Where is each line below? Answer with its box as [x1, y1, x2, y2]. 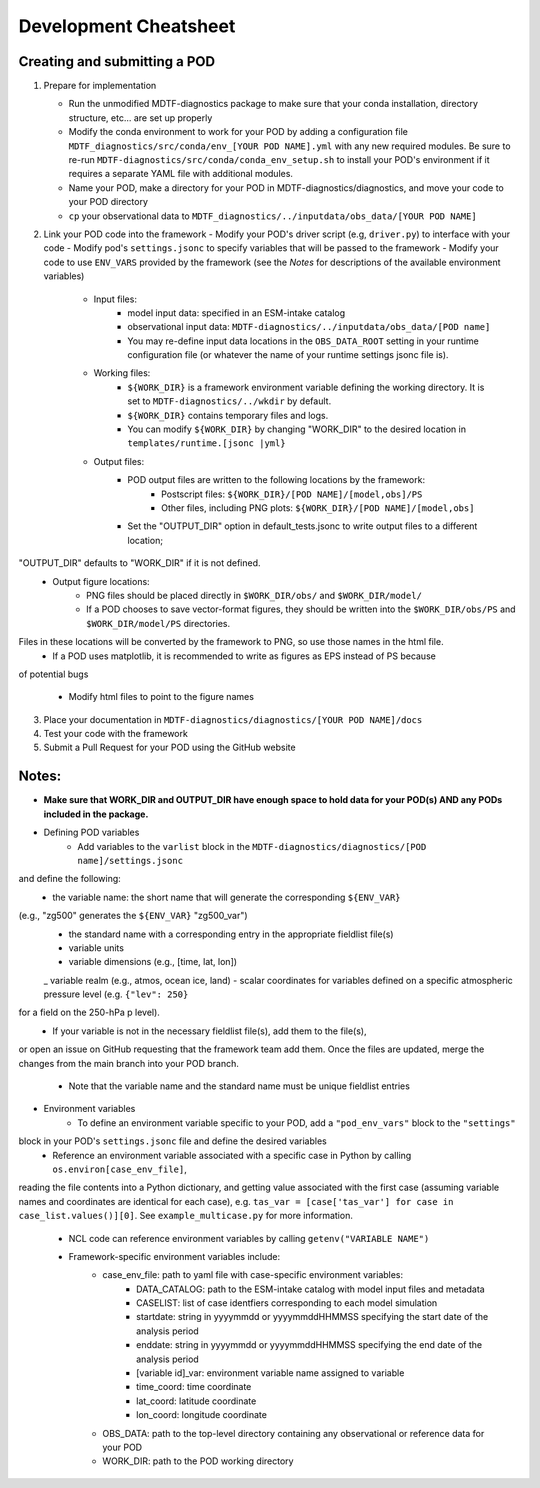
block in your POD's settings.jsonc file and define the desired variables [18, 1135, 327, 1147]
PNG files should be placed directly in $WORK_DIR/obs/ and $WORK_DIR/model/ [86, 589, 422, 601]
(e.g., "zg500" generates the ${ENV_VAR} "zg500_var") [18, 910, 249, 922]
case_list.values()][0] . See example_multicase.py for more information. [18, 1210, 354, 1222]
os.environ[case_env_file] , [52, 1163, 187, 1175]
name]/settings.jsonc [77, 855, 184, 866]
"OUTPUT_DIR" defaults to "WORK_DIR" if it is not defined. [18, 557, 261, 569]
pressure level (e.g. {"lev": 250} [43, 988, 189, 1000]
